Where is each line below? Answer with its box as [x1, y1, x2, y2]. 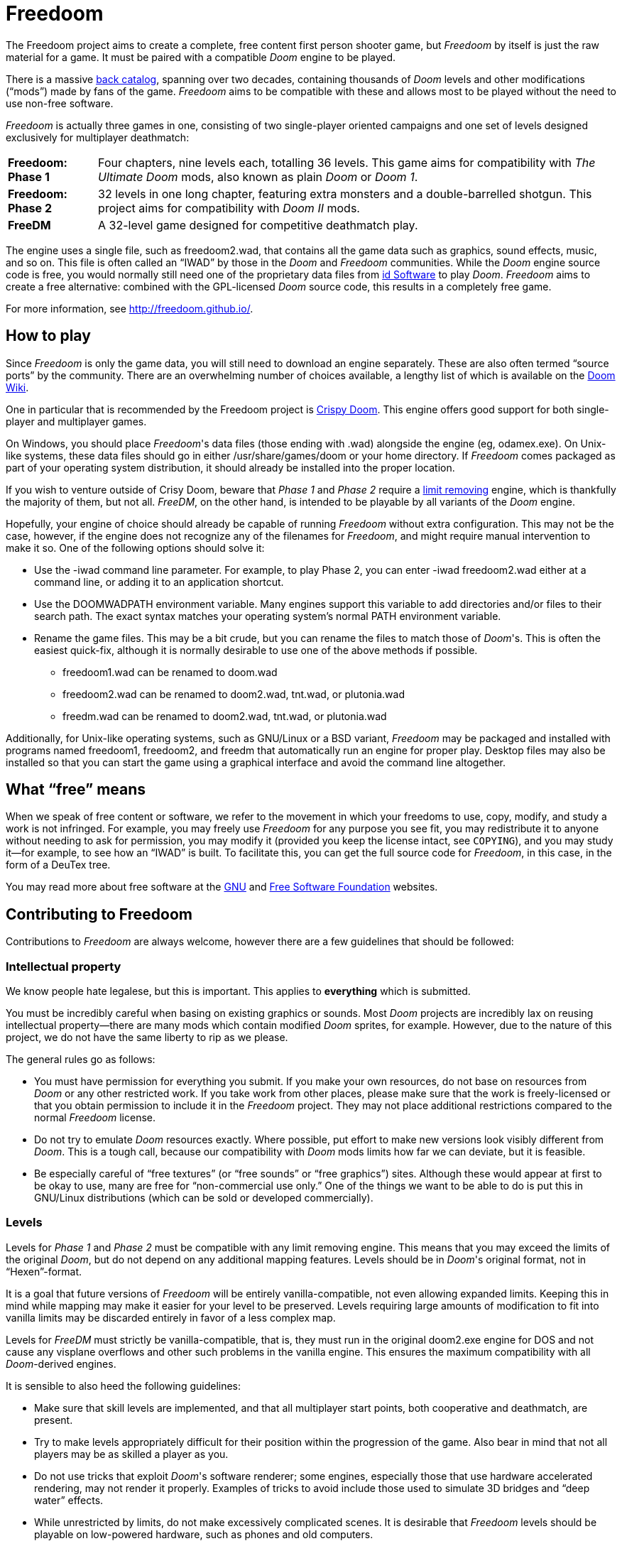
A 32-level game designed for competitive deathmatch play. [98, 217, 418, 232]
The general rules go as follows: [6, 1053, 155, 1066]
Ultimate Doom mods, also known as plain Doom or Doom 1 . [98, 169, 418, 184]
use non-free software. [6, 97, 114, 109]
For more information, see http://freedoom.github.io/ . [6, 302, 253, 315]
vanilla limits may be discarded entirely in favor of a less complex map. [6, 1311, 336, 1324]
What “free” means [6, 780, 146, 799]
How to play [6, 327, 91, 345]
